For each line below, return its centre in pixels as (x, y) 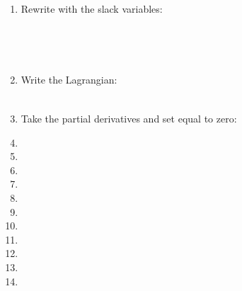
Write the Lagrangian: (69, 80)
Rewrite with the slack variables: (92, 8)
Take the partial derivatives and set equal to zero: (129, 118)
